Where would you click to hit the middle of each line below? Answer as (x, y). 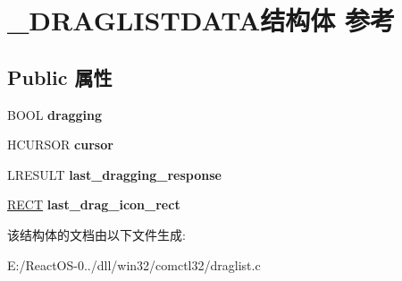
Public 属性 (60, 77)
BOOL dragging (55, 114)
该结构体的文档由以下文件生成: (96, 234)
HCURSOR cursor (60, 145)
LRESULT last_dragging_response (114, 174)
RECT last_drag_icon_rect (94, 204)
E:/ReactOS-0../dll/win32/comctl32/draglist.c (134, 264)
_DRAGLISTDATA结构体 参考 (201, 20)
